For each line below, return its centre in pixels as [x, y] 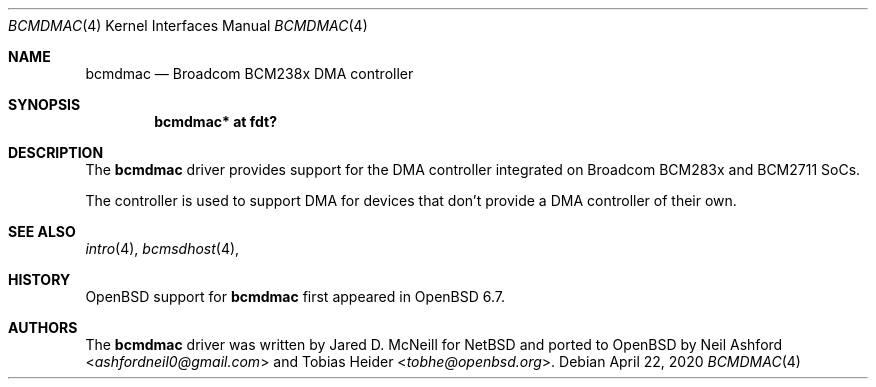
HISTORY [39, 279]
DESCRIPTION [56, 152]
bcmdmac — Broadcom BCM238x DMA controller [249, 73]
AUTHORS [43, 327]
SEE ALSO [42, 231]
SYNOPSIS [44, 104]
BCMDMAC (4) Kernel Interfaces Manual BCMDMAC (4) [188, 25]
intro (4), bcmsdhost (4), [162, 248]
